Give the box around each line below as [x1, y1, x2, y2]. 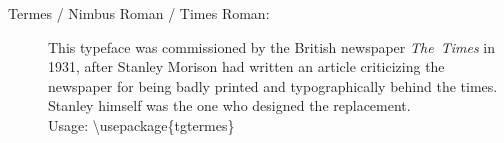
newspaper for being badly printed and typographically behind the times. [48, 75, 498, 96]
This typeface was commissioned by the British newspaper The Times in [48, 36, 496, 57]
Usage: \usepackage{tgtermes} [48, 114, 235, 135]
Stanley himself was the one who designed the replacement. [48, 95, 411, 116]
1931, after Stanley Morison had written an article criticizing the [48, 56, 445, 77]
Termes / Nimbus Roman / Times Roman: [8, 3, 270, 23]
